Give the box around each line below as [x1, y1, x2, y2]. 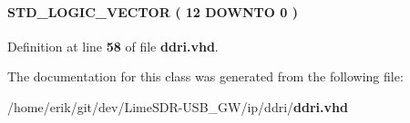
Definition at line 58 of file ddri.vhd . [7, 36, 219, 55]
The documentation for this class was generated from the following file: [7, 67, 404, 86]
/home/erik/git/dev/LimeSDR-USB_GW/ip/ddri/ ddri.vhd [7, 97, 348, 116]
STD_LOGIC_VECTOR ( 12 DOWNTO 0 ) [7, 2, 298, 21]
